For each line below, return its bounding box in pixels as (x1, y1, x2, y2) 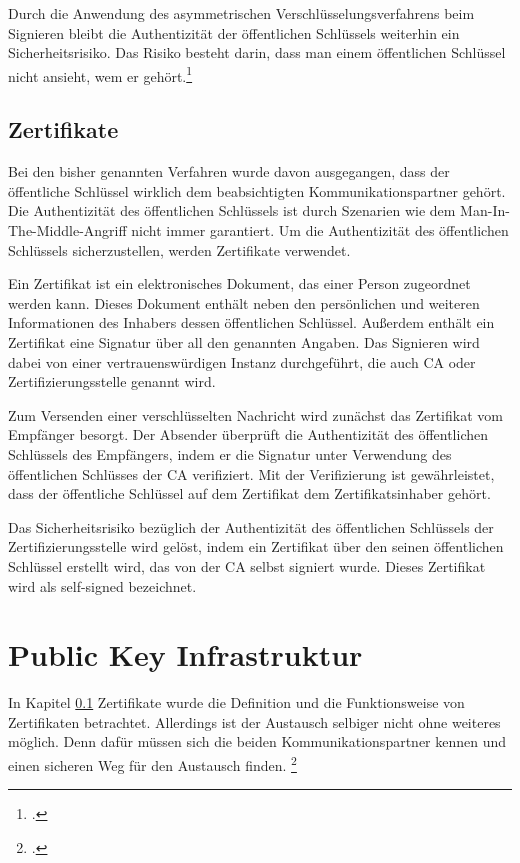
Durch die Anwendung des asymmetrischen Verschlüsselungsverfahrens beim (8, 3, 475, 23)
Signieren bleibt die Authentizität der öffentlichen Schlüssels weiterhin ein (8, 22, 460, 43)
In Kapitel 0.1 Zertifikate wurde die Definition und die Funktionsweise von (8, 692, 465, 713)
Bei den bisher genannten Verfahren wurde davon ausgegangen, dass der (8, 161, 450, 182)
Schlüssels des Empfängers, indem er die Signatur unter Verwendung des (8, 443, 452, 464)
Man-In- (460, 200, 510, 221)
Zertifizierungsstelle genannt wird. (8, 371, 216, 392)
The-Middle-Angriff (8, 220, 127, 241)
